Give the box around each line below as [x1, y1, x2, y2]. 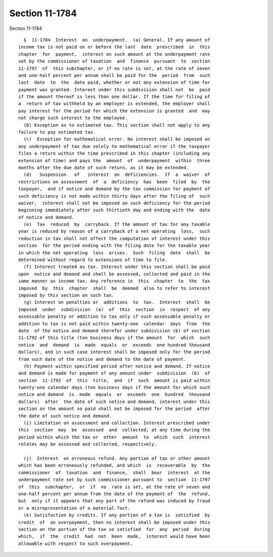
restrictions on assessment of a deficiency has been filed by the [18, 179, 210, 184]
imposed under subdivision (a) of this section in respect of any [18, 307, 210, 312]
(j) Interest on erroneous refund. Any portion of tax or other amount [23, 455, 210, 461]
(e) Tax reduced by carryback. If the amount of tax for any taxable [23, 221, 210, 228]
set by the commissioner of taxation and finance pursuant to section [18, 58, 210, 64]
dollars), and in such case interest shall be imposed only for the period [18, 349, 210, 355]
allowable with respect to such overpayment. [18, 540, 133, 546]
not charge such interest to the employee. [18, 115, 128, 121]
